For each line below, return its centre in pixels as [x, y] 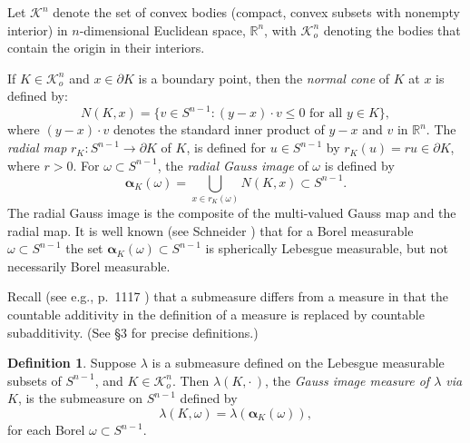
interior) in [38, 30]
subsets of [34, 380]
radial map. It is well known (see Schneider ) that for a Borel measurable [211, 230]
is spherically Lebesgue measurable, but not [327, 248]
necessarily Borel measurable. [89, 266]
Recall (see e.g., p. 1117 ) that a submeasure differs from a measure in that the [228, 296]
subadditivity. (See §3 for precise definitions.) [133, 332]
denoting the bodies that [392, 30]
